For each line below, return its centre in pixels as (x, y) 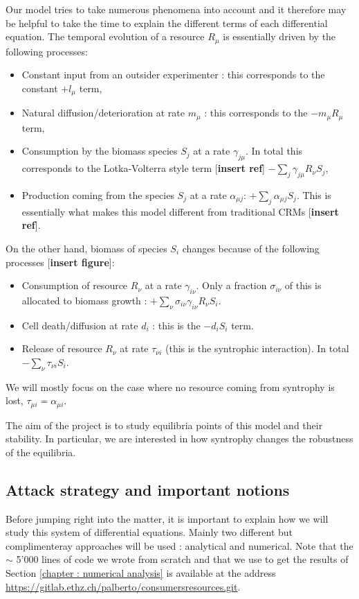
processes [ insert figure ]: (60, 262)
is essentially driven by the (279, 36)
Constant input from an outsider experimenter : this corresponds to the (173, 75)
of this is (303, 285)
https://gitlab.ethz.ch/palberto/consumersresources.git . (123, 586)
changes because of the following (251, 248)
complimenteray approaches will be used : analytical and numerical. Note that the (179, 545)
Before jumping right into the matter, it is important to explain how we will (167, 518)
